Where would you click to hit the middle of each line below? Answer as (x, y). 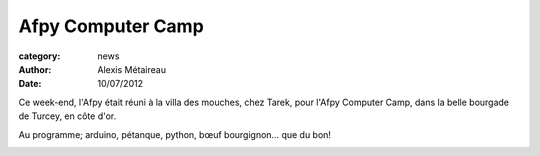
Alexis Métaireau (132, 69)
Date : (30, 84)
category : (39, 56)
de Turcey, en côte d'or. (67, 116)
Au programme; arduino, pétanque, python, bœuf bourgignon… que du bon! (175, 134)
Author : (35, 69)
